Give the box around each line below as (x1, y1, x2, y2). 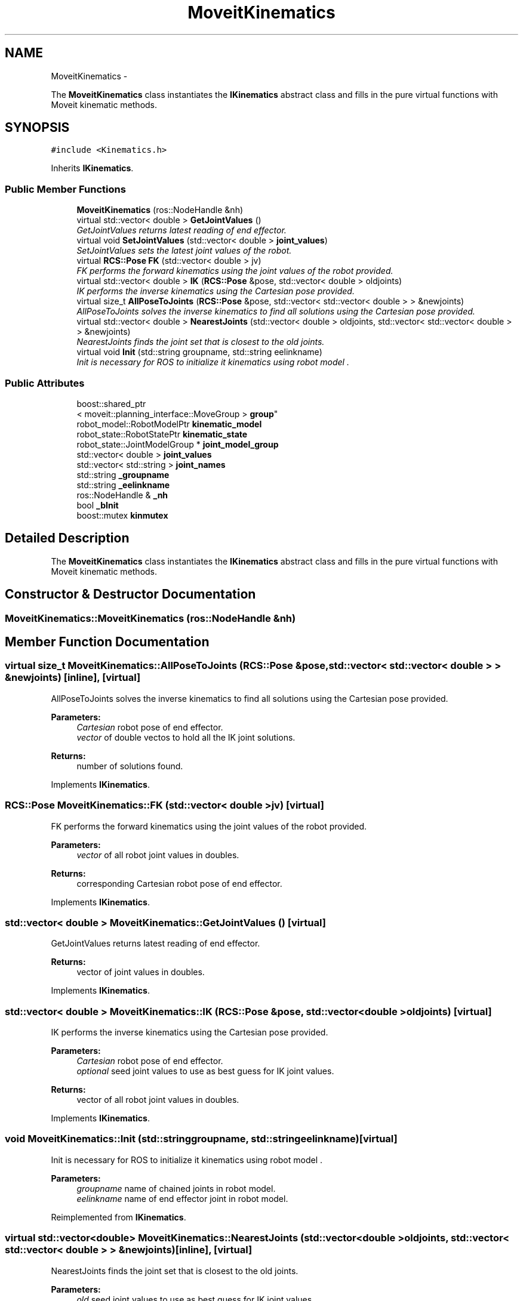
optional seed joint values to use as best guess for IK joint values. (76, 1066, 334, 1077)
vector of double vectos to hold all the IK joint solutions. (76, 732, 296, 742)
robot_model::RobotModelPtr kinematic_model (76, 418, 262, 429)
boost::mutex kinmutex (76, 510, 168, 520)
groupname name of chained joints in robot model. (76, 1183, 276, 1194)
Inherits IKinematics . (51, 163, 134, 174)
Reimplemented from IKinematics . (51, 1211, 186, 1222)
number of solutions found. (76, 760, 183, 771)
